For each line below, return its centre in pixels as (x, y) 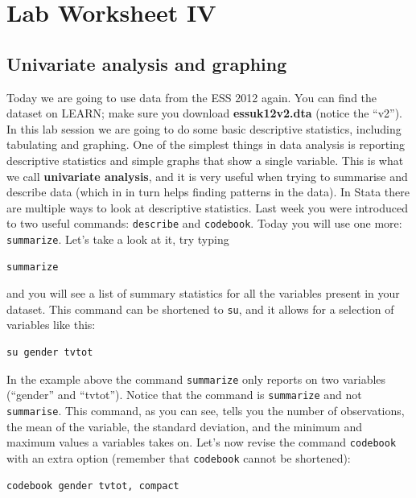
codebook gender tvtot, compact (93, 486)
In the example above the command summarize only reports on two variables (196, 379)
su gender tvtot (50, 353)
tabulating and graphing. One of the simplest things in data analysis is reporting (206, 144)
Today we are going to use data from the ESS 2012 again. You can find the (192, 97)
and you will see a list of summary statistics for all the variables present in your (203, 293)
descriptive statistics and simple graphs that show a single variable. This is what (205, 160)
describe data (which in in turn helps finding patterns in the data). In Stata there (208, 192)
